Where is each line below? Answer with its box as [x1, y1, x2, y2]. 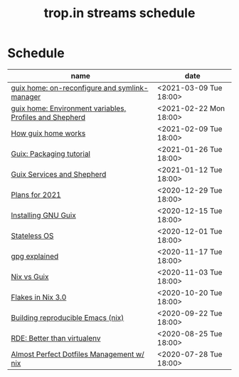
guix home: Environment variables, [11, 103, 127, 113]
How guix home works [11, 128, 86, 138]
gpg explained [11, 251, 59, 261]
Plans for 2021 [11, 190, 62, 200]
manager [11, 91, 41, 101]
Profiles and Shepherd [11, 112, 86, 122]
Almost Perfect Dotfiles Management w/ [11, 349, 144, 359]
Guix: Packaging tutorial [11, 148, 91, 158]
